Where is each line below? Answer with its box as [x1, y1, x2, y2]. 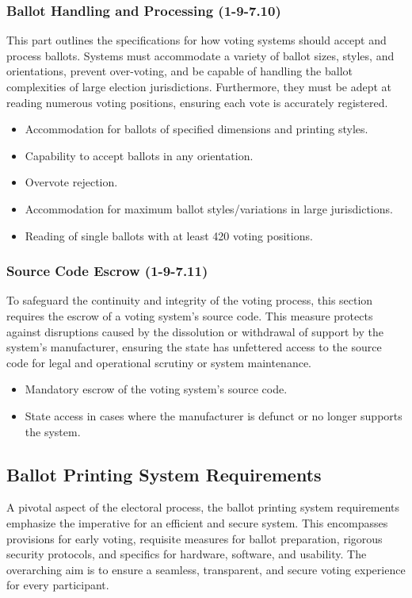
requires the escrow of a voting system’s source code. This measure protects [6, 307, 373, 324]
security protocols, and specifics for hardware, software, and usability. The [6, 546, 367, 562]
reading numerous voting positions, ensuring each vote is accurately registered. [6, 94, 388, 110]
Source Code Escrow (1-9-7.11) [6, 261, 208, 281]
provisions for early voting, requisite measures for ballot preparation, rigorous [6, 530, 383, 546]
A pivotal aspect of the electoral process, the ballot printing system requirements [6, 499, 400, 516]
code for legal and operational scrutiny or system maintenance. [6, 354, 311, 370]
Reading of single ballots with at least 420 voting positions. [25, 227, 313, 243]
